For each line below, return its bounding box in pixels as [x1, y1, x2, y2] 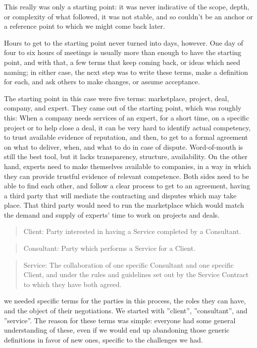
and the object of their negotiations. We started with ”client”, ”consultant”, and [4, 305, 248, 316]
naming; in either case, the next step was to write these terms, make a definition [4, 66, 248, 77]
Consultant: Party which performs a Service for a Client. [23, 243, 196, 253]
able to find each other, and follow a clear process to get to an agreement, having [4, 180, 250, 191]
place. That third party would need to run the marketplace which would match [4, 200, 244, 210]
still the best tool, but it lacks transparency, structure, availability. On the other [4, 151, 248, 162]
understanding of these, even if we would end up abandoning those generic [4, 325, 230, 335]
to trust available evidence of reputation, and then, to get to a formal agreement [4, 132, 248, 142]
